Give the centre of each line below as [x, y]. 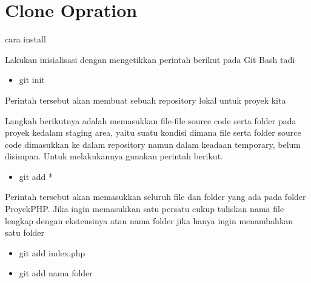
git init [32, 80]
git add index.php [52, 252]
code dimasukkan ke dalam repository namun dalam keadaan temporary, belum [153, 144]
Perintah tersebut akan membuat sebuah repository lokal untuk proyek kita [145, 100]
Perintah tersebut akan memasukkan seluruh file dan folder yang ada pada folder [155, 197]
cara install [25, 39]
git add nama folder [56, 273]
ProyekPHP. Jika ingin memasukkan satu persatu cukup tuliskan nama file [145, 209]
